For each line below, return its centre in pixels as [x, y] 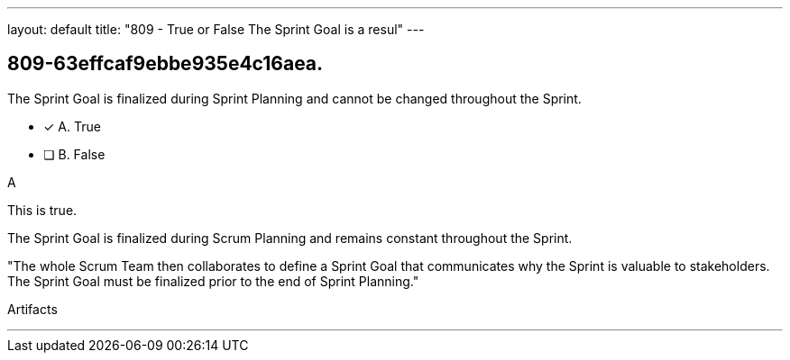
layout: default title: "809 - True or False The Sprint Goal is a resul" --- [216, 29]
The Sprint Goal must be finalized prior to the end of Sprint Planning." [213, 281]
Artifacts [32, 309]
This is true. [42, 210]
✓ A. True [72, 126]
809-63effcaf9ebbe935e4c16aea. [165, 64]
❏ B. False [74, 154]
